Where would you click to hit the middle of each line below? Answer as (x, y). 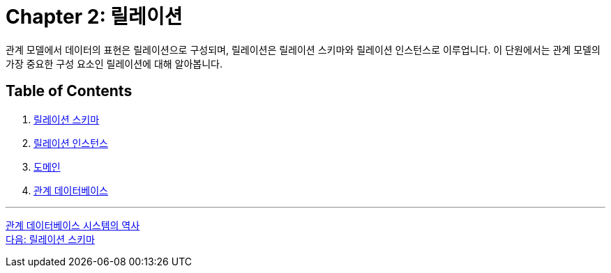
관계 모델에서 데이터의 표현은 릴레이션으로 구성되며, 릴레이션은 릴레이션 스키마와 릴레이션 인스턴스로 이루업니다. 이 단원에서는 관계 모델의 (303, 49)
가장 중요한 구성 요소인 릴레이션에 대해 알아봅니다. (114, 63)
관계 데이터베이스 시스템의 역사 (73, 225)
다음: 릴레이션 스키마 (50, 239)
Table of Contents (69, 91)
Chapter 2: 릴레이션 (94, 17)
